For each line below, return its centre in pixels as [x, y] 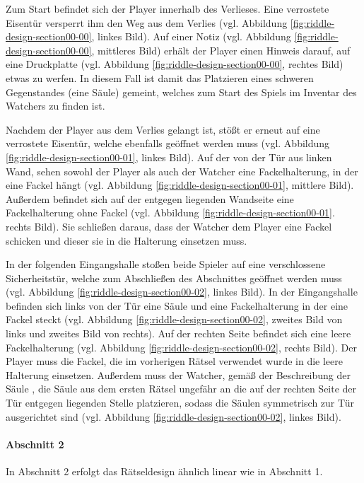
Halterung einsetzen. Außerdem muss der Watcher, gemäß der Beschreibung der [178, 374]
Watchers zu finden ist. [55, 106]
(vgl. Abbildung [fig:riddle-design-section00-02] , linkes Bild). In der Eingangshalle [182, 292]
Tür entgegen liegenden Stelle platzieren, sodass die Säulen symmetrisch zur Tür [180, 403]
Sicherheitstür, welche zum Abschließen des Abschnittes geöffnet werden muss [174, 278]
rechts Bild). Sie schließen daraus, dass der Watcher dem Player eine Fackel [169, 226]
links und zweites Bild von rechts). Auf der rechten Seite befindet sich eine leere [178, 333]
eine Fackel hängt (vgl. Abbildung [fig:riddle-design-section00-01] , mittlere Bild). [180, 185]
